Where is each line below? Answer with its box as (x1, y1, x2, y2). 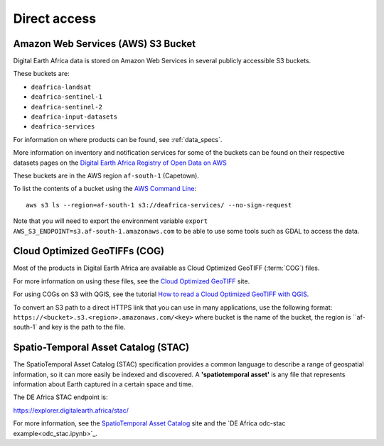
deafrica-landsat (31, 82, 92, 91)
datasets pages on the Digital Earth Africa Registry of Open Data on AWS (13, 158, 227, 167)
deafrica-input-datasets (31, 113, 117, 121)
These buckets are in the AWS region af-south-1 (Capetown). (13, 171, 199, 180)
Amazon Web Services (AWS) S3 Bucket (13, 38, 196, 50)
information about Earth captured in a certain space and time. (13, 380, 193, 388)
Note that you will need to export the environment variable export (13, 217, 208, 225)
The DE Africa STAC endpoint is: (13, 393, 108, 401)
